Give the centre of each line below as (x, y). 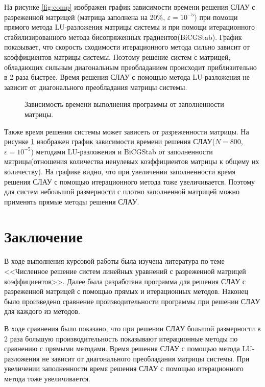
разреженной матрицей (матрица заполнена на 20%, (85, 17)
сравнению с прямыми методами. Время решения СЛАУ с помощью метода (122, 348)
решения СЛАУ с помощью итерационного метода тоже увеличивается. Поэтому (130, 181)
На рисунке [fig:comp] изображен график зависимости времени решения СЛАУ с (130, 7)
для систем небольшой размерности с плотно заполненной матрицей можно (122, 191)
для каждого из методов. (42, 311)
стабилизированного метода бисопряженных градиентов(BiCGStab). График (123, 37)
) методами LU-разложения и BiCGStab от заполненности (122, 151)
